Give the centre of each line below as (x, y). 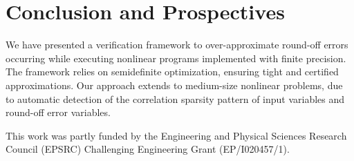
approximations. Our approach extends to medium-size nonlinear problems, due (174, 85)
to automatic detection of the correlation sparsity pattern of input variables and (175, 98)
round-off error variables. (58, 112)
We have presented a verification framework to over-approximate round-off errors (177, 45)
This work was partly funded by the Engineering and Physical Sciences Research (176, 135)
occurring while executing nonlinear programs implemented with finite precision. (176, 58)
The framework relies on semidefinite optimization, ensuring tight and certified (172, 72)
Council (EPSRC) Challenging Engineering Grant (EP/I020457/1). (148, 149)
